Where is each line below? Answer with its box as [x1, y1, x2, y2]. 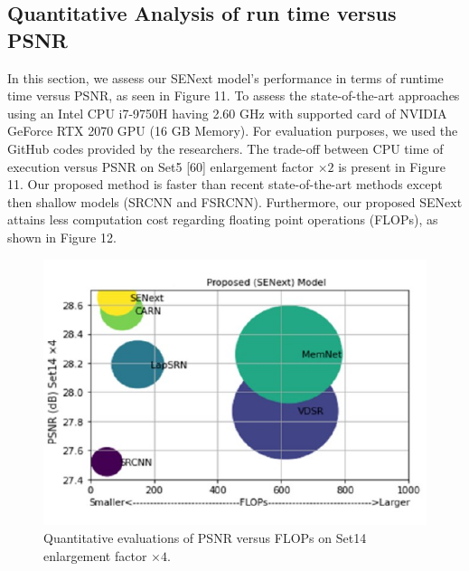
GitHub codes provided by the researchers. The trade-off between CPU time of [7, 138, 444, 157]
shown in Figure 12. [7, 227, 117, 246]
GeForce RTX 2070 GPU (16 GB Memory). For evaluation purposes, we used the [7, 121, 458, 140]
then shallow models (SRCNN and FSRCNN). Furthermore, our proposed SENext [7, 192, 463, 211]
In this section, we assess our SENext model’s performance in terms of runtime [7, 68, 444, 87]
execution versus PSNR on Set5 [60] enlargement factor [7, 157, 314, 176]
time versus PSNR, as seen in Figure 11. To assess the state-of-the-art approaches [7, 86, 460, 105]
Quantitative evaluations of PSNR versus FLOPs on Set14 [43, 528, 367, 547]
